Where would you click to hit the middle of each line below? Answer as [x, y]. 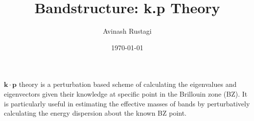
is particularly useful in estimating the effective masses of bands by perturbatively [127, 103]
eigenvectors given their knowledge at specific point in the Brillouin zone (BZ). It [126, 93]
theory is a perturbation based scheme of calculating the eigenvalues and [128, 84]
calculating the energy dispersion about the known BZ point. [95, 113]
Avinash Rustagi [127, 31]
